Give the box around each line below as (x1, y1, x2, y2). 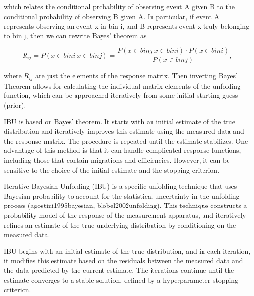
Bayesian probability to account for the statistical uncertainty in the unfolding (4, 190, 240, 201)
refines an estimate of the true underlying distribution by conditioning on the (4, 219, 236, 230)
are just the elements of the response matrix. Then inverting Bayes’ (35, 70, 238, 81)
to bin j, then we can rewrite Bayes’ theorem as (4, 30, 147, 40)
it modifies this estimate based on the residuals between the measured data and (4, 255, 243, 266)
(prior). (4, 100, 26, 110)
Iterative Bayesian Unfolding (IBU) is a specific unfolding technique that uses (4, 181, 237, 191)
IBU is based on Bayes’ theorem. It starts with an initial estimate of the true (4, 116, 235, 126)
